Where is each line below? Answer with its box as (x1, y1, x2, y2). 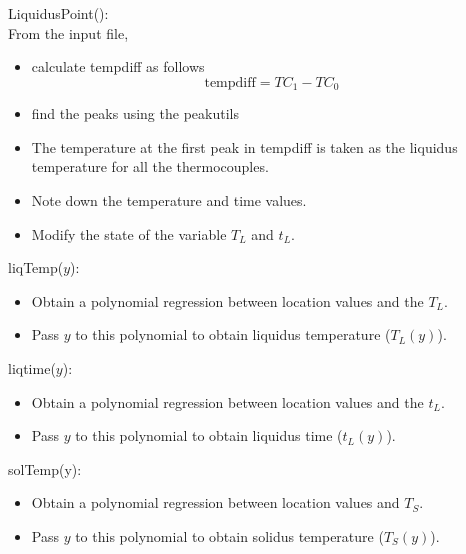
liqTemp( (8, 257, 64, 278)
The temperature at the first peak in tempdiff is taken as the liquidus (31, 136, 458, 157)
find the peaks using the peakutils (31, 103, 239, 124)
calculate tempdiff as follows (31, 56, 205, 77)
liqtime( (8, 357, 56, 378)
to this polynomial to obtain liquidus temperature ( (75, 324, 391, 345)
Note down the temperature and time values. (31, 190, 307, 211)
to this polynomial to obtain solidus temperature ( (75, 525, 384, 546)
